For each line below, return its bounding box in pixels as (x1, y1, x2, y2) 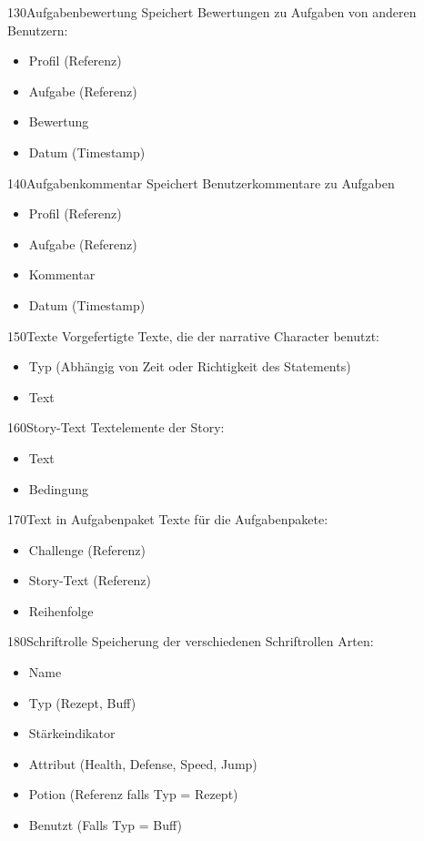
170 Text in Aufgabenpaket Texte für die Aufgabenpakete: (7, 510, 328, 529)
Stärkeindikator (28, 724, 116, 743)
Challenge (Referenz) (28, 540, 146, 559)
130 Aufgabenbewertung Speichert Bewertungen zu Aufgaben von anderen (7, 3, 417, 21)
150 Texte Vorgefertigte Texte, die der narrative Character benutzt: (7, 326, 379, 345)
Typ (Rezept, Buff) (28, 693, 136, 712)
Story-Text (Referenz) (28, 571, 151, 590)
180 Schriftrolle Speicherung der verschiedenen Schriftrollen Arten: (7, 632, 374, 651)
